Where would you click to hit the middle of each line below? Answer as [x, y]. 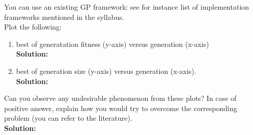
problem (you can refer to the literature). [68, 118]
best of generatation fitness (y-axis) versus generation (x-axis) [113, 44]
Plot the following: [33, 27]
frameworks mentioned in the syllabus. [64, 17]
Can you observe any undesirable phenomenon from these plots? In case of [120, 98]
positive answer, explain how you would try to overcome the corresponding [121, 108]
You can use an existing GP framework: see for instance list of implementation [127, 7]
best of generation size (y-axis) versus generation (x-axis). [106, 71]
